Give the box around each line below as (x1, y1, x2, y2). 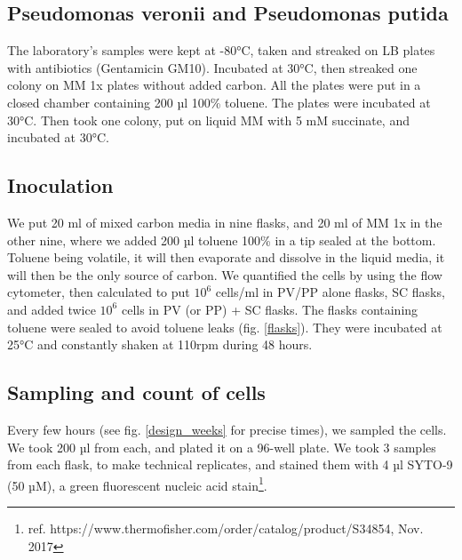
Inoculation (7, 172, 114, 199)
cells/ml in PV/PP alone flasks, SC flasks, (215, 283, 445, 301)
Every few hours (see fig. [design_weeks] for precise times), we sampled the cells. (7, 420, 447, 438)
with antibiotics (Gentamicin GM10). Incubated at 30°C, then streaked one (7, 58, 418, 76)
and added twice (7, 300, 96, 318)
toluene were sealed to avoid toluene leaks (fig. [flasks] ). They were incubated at (7, 317, 442, 336)
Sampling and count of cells (7, 379, 266, 406)
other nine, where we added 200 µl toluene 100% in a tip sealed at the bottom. (7, 230, 436, 249)
